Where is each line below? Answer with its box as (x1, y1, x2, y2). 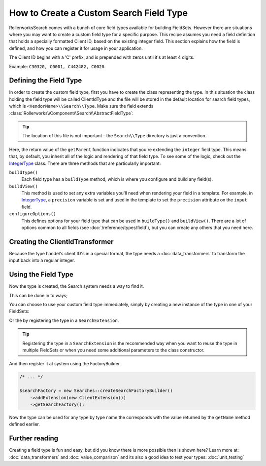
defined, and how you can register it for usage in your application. (9, 45, 143, 51)
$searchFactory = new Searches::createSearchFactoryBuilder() (19, 388, 173, 393)
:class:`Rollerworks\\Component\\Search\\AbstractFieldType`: (9, 110, 134, 116)
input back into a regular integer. (9, 257, 75, 264)
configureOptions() (9, 211, 56, 217)
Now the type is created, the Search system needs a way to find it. (9, 283, 144, 289)
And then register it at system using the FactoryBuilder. (9, 361, 121, 367)
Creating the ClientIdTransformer (9, 237, 114, 246)
